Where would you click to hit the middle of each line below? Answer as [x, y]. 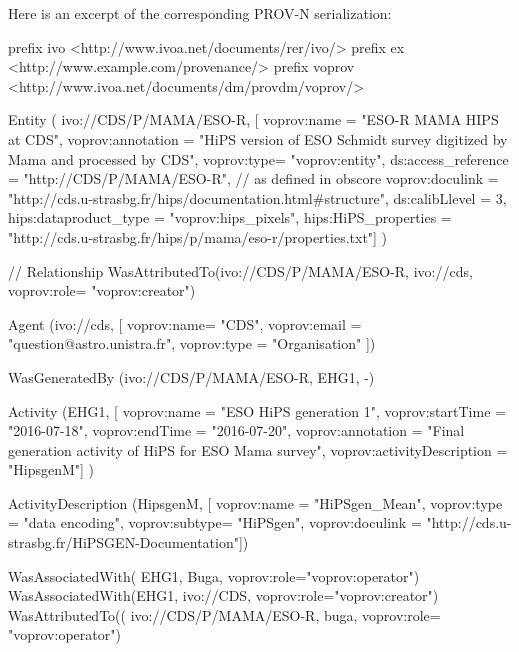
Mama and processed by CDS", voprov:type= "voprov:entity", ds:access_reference [258, 158]
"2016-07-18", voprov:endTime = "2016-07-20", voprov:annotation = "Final [236, 430]
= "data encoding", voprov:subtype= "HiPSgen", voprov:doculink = [215, 522]
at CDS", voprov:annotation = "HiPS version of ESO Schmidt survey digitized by [258, 138]
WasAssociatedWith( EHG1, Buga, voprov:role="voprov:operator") [214, 575]
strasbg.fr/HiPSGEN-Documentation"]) [128, 542]
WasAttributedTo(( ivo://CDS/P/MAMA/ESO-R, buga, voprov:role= [224, 614]
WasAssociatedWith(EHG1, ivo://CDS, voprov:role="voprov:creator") [223, 595]
